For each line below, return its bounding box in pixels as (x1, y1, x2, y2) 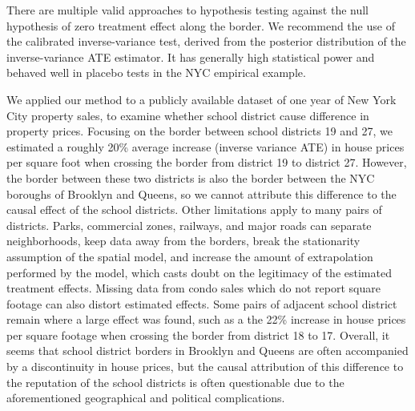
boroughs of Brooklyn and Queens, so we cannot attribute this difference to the (6, 185, 397, 202)
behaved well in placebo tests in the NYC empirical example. (6, 64, 306, 81)
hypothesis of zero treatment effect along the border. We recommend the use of (6, 17, 395, 34)
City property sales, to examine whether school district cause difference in (6, 107, 369, 123)
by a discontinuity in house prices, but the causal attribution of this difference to (6, 358, 404, 375)
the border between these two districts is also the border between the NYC (6, 169, 375, 186)
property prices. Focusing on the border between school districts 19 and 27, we (6, 123, 393, 139)
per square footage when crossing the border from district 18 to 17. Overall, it (6, 326, 390, 343)
